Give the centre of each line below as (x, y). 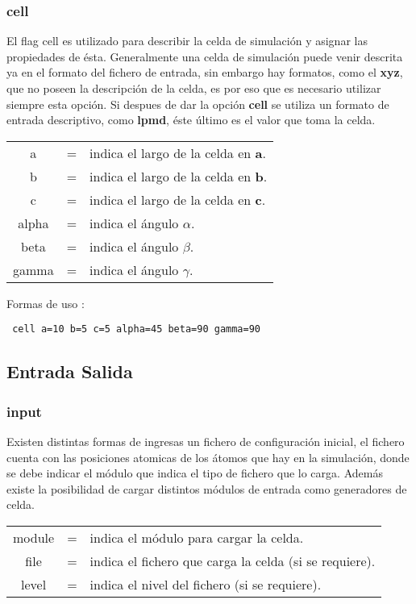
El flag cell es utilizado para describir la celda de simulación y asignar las (187, 41)
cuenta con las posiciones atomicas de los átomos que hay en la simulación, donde (208, 457)
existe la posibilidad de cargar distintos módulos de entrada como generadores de (207, 488)
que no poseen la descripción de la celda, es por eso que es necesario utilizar (194, 88)
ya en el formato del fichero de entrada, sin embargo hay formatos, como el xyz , (205, 72)
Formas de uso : (46, 303)
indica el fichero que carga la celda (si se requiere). (233, 561)
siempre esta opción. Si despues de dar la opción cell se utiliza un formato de (198, 104)
